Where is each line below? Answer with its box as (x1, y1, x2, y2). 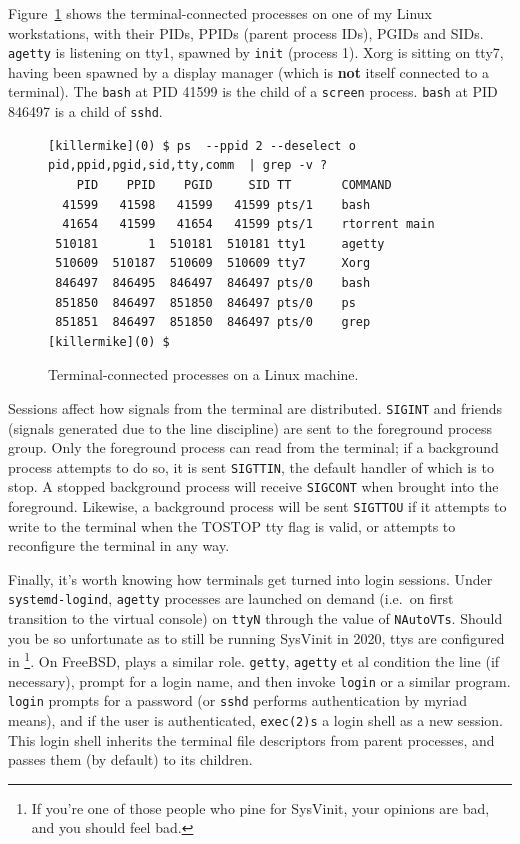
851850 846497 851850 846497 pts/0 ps (55, 295, 356, 310)
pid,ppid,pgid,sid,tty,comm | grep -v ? (48, 158, 328, 173)
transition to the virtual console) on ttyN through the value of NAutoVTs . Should (8, 608, 503, 629)
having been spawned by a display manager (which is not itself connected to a (8, 61, 489, 82)
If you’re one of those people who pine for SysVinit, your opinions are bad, (31, 797, 490, 818)
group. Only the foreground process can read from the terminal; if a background (8, 437, 499, 458)
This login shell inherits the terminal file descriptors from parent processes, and (8, 729, 495, 750)
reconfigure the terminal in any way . (8, 535, 230, 556)
